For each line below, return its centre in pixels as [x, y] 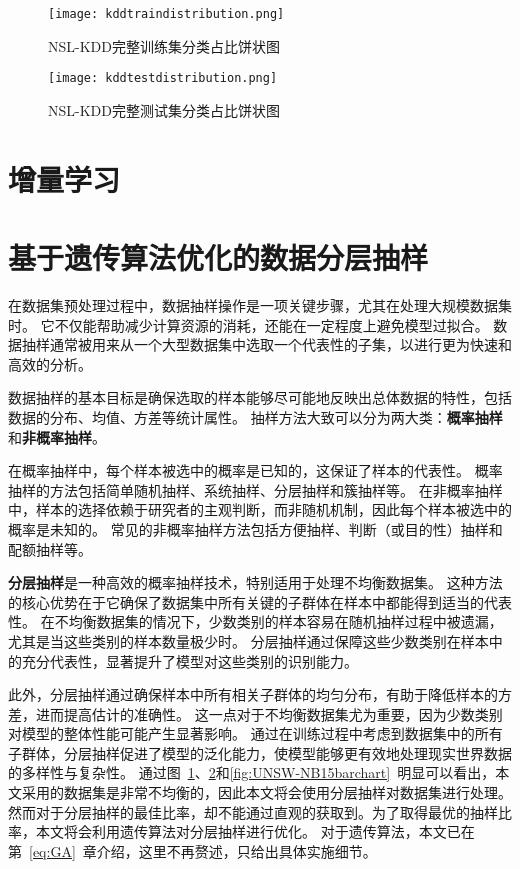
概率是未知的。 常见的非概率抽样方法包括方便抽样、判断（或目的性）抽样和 [255, 528]
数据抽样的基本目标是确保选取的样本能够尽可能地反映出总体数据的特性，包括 [260, 397]
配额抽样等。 [50, 548]
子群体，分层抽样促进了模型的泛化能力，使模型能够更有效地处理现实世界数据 [260, 752]
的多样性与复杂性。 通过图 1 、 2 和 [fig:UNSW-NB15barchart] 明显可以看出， [252, 772]
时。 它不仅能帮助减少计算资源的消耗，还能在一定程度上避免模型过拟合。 [248, 324]
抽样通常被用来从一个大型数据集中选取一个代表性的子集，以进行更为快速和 [266, 344]
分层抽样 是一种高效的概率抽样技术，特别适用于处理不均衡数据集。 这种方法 [255, 582]
